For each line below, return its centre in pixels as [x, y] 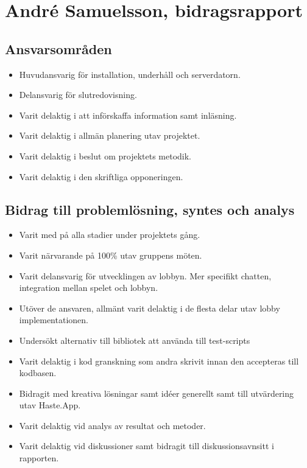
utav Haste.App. [50, 405]
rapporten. [39, 458]
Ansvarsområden [58, 48]
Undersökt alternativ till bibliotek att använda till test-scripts [135, 340]
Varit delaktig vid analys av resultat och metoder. [112, 425]
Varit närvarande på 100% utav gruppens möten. [111, 255]
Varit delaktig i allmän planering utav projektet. [110, 135]
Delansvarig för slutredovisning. [78, 95]
